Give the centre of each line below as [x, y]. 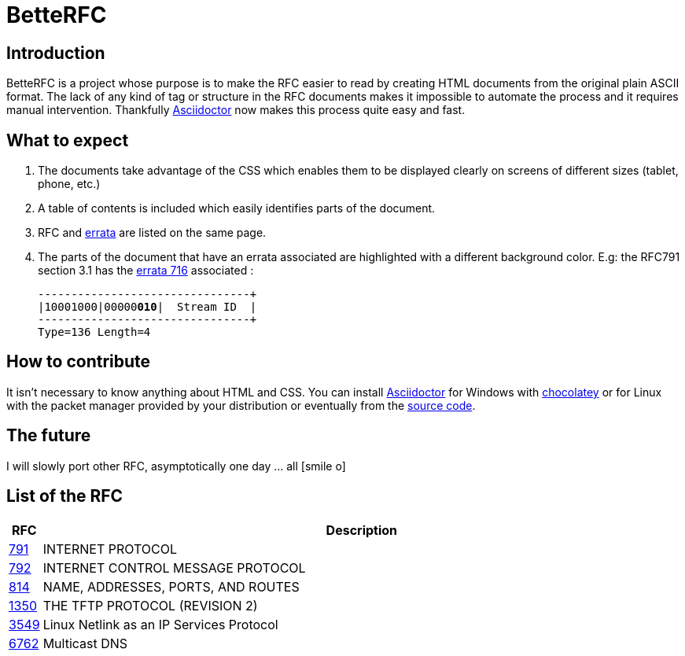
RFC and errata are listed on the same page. [152, 233]
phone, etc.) [69, 184]
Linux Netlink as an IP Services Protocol [160, 624]
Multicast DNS [85, 643]
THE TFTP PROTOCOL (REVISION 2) [150, 605]
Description [362, 530]
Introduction [56, 53]
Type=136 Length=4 [94, 332]
